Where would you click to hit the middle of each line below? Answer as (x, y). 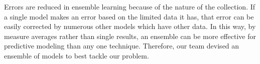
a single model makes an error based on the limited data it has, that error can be (129, 16)
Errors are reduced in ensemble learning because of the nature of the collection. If (130, 6)
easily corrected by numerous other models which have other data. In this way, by (130, 26)
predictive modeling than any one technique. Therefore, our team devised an (122, 46)
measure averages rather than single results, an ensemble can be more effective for (130, 36)
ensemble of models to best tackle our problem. (77, 55)
